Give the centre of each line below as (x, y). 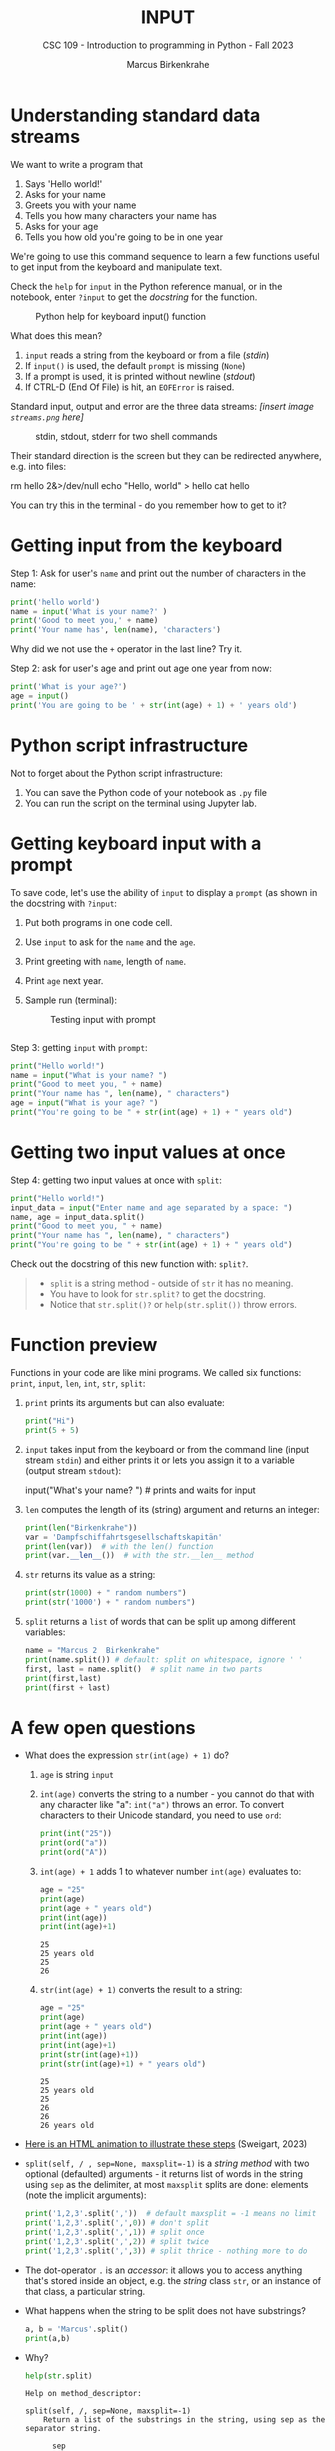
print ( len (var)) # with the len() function (119, 1546)
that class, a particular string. (85, 2291)
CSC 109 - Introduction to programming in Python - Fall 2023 (168, 45)
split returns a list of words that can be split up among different (160, 1621)
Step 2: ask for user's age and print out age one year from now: (141, 668)
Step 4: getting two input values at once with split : (116, 1180)
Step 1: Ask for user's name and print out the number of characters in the (158, 573)
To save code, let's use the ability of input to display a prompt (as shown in (164, 892)
